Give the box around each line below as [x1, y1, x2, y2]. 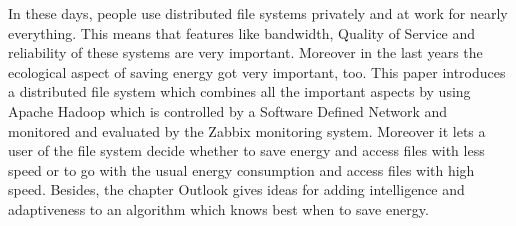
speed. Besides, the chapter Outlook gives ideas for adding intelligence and [8, 179, 465, 200]
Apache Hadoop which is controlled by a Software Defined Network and [8, 100, 448, 121]
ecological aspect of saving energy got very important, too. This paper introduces [8, 61, 506, 82]
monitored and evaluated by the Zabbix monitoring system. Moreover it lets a [8, 120, 486, 141]
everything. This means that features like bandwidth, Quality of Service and [8, 22, 476, 43]
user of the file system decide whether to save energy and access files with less [8, 140, 485, 161]
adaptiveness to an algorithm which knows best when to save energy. [8, 198, 429, 219]
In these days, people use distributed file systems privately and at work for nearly [8, 3, 508, 23]
